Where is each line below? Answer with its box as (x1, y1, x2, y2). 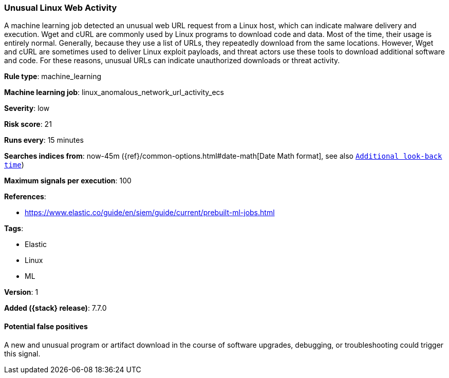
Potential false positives (4, 322, 88, 331)
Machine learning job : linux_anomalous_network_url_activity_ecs (4, 88, 224, 97)
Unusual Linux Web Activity (4, 3, 117, 13)
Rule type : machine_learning (4, 72, 102, 81)
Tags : (4, 224, 24, 233)
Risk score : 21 (4, 120, 52, 129)
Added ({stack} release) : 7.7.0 (4, 304, 107, 313)
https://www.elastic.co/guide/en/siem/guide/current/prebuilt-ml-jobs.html (25, 208, 275, 217)
